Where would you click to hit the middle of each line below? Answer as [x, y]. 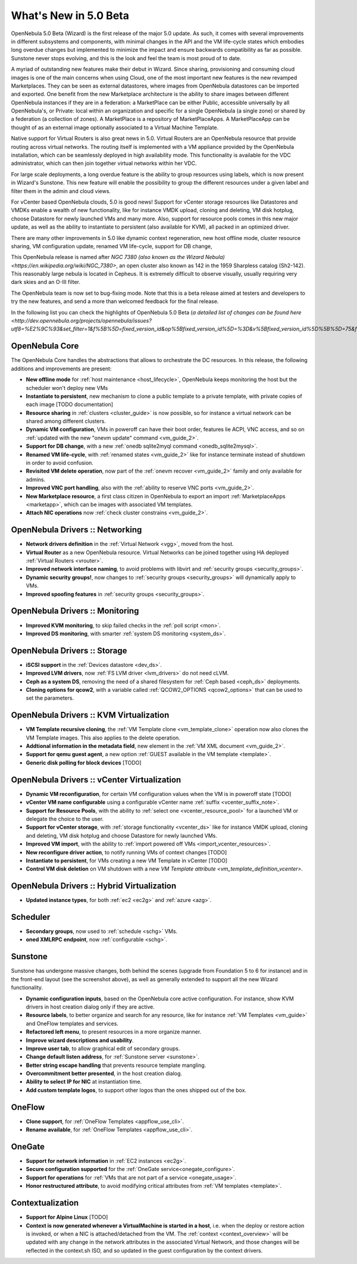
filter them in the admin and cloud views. [61, 191]
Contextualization [45, 1203]
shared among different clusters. [66, 421]
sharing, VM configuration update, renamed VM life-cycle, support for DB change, [112, 246]
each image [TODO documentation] [69, 404]
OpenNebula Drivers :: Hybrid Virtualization [94, 886]
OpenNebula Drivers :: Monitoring [75, 611]
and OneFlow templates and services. [72, 1023]
